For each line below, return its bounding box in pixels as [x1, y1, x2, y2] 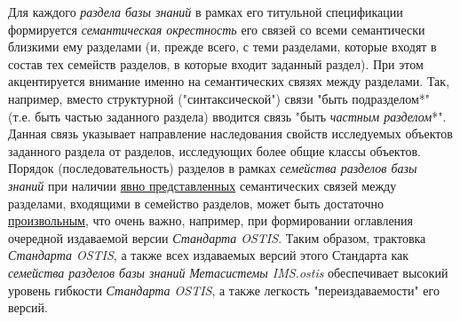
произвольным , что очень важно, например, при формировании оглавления [8, 211, 414, 230]
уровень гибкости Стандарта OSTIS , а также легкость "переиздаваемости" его [8, 280, 440, 299]
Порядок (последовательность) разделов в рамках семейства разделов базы [8, 159, 417, 177]
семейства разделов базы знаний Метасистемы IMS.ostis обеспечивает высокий [8, 263, 448, 281]
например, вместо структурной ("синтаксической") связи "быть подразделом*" [8, 89, 431, 107]
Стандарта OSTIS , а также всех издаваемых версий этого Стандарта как [8, 246, 409, 264]
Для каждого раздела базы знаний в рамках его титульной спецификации [8, 3, 403, 20]
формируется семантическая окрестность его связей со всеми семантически [8, 20, 425, 38]
